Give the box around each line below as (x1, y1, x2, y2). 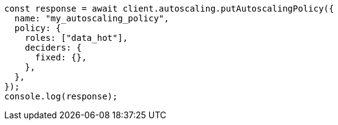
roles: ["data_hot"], (24, 33, 128, 43)
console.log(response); (4, 91, 118, 101)
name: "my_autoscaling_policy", (14, 13, 169, 23)
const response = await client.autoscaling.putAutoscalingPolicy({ (4, 4, 334, 13)
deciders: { (24, 43, 82, 52)
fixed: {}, (35, 52, 87, 62)
